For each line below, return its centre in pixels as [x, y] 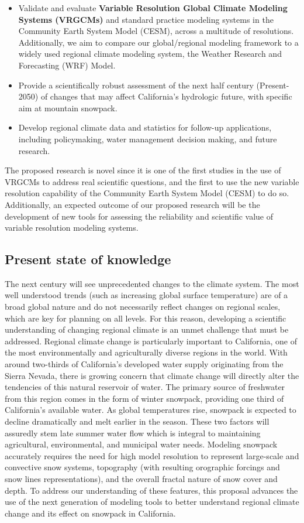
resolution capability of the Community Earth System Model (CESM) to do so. [147, 193]
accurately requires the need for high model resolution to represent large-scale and [152, 455]
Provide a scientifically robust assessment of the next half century [136, 85]
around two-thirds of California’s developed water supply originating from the [144, 364]
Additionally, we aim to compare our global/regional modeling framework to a [158, 42]
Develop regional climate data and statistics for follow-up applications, [145, 127]
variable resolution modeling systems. [72, 228]
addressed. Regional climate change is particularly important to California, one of [151, 341]
